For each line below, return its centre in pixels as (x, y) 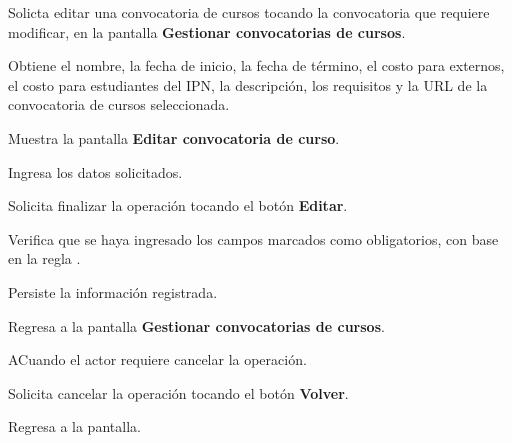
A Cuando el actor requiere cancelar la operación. (157, 359)
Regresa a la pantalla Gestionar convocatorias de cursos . (196, 325)
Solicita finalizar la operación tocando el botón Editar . (178, 205)
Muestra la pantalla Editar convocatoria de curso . (174, 137)
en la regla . (44, 258)
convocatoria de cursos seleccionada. (119, 104)
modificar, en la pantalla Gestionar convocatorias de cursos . (207, 31)
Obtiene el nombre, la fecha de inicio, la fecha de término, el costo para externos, (256, 65)
